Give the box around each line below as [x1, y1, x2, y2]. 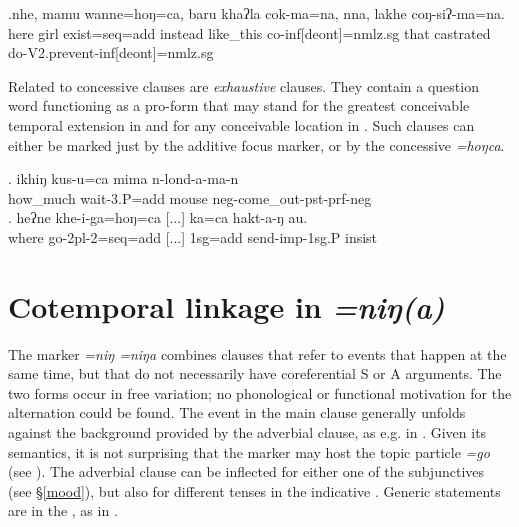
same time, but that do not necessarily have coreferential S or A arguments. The [8, 363, 502, 384]
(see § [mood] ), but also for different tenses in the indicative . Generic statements [8, 480, 501, 501]
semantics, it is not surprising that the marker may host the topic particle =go [8, 441, 490, 462]
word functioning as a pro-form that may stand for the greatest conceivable [8, 95, 470, 116]
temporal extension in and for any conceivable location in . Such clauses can [8, 114, 475, 135]
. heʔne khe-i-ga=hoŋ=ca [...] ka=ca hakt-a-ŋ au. [8, 207, 308, 228]
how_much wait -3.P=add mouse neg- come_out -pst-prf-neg [8, 187, 372, 208]
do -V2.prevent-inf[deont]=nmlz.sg [8, 42, 214, 63]
